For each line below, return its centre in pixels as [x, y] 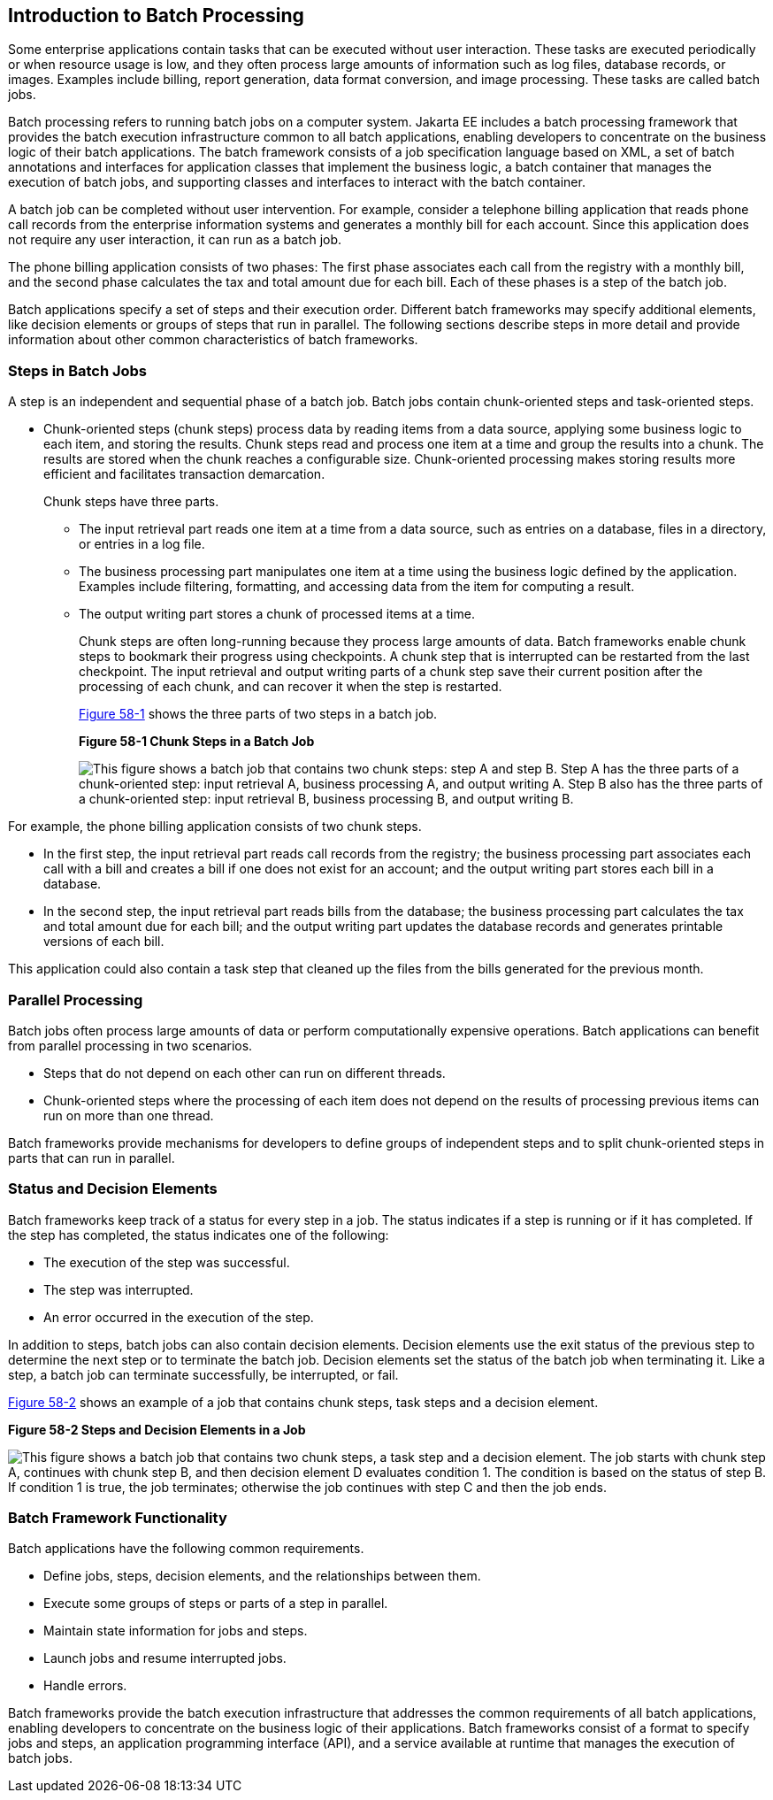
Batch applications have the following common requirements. [186, 1549]
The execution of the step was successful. [167, 1262]
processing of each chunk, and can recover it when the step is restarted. [291, 687]
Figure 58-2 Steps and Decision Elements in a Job [157, 1429]
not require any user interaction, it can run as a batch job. [175, 240]
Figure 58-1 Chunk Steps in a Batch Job [197, 742]
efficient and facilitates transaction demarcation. [184, 474]
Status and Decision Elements [113, 1189]
